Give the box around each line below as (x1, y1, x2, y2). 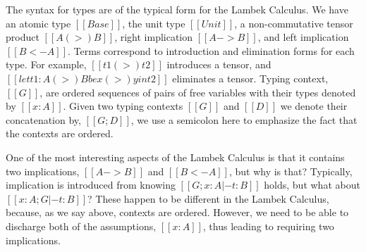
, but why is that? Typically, (228, 163, 353, 178)
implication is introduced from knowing (6, 177, 176, 192)
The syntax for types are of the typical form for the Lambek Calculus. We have (6, 2, 348, 16)
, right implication (114, 30, 193, 44)
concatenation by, (6, 112, 81, 127)
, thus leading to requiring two (202, 218, 334, 233)
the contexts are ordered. (6, 126, 114, 141)
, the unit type (122, 15, 185, 30)
